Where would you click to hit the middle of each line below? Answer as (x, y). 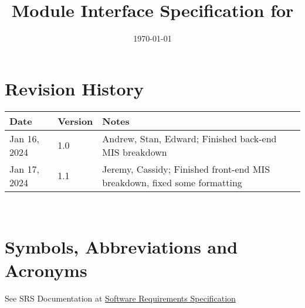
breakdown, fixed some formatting (172, 182)
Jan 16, (24, 138)
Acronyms (46, 270)
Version (75, 121)
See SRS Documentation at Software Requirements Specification (120, 298)
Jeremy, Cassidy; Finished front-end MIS (186, 169)
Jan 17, (24, 169)
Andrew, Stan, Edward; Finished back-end (189, 138)
